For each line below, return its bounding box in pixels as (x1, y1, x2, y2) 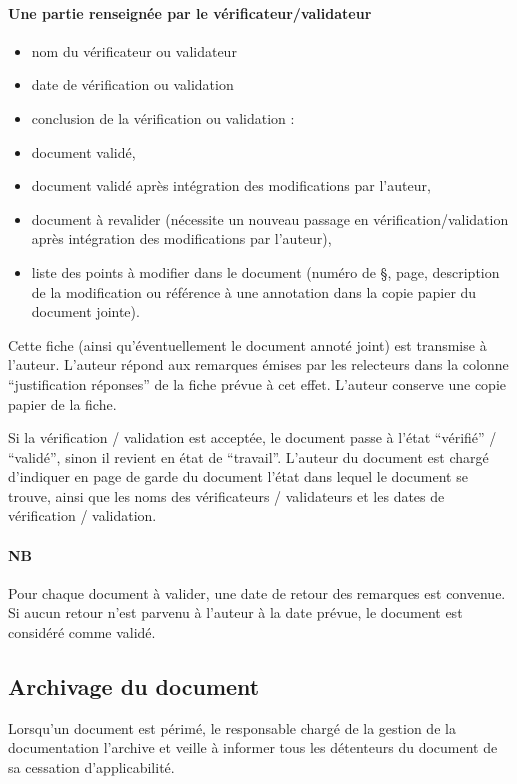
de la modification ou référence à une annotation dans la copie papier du (31, 281, 477, 302)
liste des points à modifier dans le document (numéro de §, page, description (31, 261, 500, 282)
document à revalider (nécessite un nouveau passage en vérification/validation (31, 208, 509, 229)
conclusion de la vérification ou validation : (31, 107, 295, 128)
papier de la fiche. (8, 393, 117, 414)
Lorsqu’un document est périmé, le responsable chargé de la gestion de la (8, 717, 456, 738)
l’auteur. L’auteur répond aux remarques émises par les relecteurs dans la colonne (8, 354, 509, 375)
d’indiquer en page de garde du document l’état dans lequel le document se (8, 466, 468, 487)
